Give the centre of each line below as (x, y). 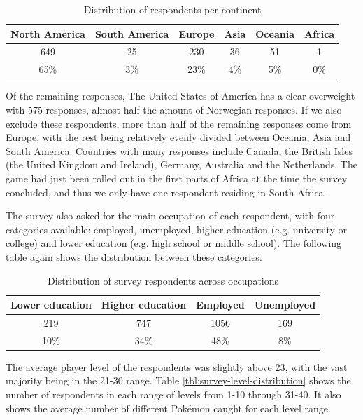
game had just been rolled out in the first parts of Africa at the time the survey (177, 178)
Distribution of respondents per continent (172, 9)
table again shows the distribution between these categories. (134, 256)
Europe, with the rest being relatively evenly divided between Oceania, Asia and (178, 137)
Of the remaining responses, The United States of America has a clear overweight (180, 96)
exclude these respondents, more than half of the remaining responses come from (179, 123)
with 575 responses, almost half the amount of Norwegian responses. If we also (174, 109)
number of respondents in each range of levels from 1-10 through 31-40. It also (173, 394)
